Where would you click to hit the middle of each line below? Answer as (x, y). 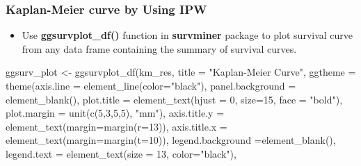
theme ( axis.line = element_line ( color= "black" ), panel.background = (151, 85)
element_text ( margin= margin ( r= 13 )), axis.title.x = (117, 126)
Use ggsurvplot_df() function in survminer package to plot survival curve (187, 35)
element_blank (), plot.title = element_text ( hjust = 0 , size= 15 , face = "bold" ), (174, 99)
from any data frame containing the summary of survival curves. (159, 48)
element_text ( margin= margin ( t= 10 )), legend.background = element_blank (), (171, 140)
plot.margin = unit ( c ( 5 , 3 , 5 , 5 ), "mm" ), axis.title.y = (115, 113)
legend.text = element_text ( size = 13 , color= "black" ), (121, 153)
